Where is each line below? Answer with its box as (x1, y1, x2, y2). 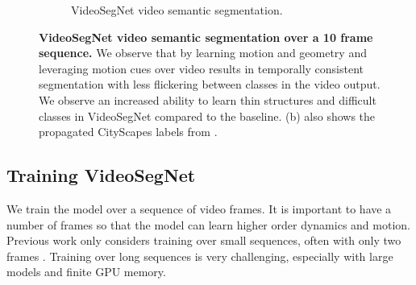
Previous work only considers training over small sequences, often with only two (6, 232, 401, 249)
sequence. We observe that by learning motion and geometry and (39, 44, 367, 61)
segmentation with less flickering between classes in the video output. (39, 76, 381, 93)
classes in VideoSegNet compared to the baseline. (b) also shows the (39, 107, 376, 124)
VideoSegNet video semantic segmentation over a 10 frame (39, 28, 373, 45)
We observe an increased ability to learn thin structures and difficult (39, 91, 376, 108)
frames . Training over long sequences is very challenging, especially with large (6, 247, 393, 264)
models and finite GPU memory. (6, 263, 166, 280)
